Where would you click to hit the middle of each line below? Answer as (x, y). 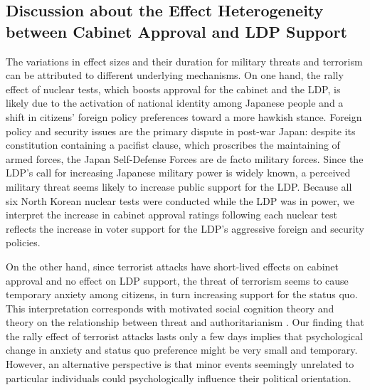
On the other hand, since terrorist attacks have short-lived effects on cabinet (172, 266)
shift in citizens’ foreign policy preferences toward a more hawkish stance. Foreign (184, 116)
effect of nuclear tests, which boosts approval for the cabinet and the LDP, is (173, 89)
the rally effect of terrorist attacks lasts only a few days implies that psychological (184, 336)
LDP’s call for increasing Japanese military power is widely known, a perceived (178, 173)
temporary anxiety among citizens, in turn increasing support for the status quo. (182, 294)
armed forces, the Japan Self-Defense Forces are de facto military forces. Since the (185, 158)
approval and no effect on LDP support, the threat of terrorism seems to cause (177, 280)
